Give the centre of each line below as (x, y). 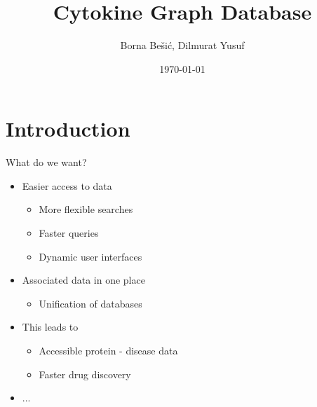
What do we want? (46, 162)
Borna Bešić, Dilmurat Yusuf (182, 45)
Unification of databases (90, 303)
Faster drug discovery (85, 374)
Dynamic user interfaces (90, 256)
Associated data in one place (83, 280)
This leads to (50, 327)
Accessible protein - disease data (108, 350)
